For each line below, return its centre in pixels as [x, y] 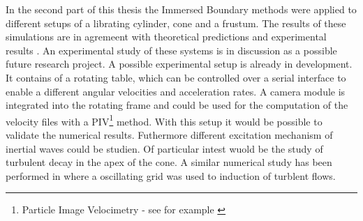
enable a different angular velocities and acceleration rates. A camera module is [176, 91]
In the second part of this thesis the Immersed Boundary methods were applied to [181, 9]
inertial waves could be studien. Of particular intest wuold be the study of [164, 148]
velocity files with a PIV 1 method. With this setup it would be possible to [164, 120]
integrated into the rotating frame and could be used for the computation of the [177, 105]
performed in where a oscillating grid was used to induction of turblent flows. [171, 175]
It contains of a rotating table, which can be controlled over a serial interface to [176, 77]
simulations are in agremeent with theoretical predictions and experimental [166, 37]
